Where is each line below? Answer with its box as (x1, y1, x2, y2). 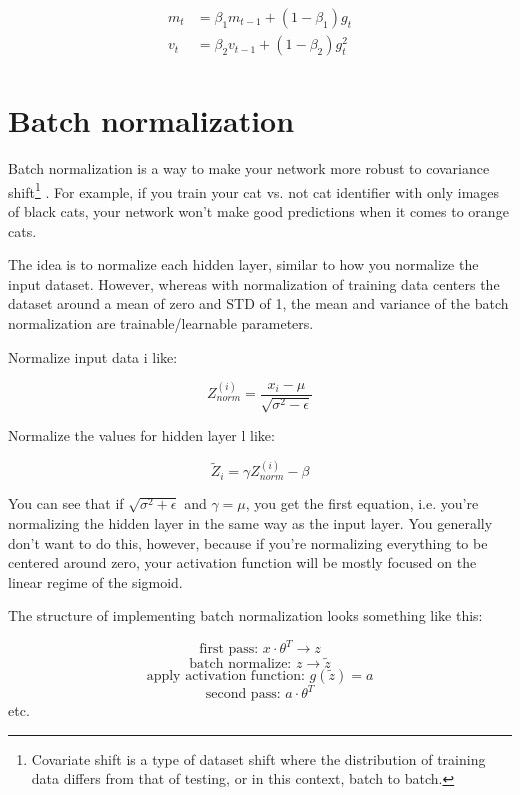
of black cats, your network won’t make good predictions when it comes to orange (8, 201, 509, 222)
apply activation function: (146, 668, 305, 683)
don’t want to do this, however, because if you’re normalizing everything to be (8, 532, 488, 553)
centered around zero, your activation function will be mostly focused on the (8, 552, 477, 573)
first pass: (199, 642, 259, 657)
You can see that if (8, 493, 124, 514)
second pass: (205, 687, 281, 702)
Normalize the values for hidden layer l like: (8, 424, 275, 445)
